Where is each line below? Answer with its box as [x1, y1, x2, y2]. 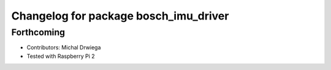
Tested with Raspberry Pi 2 [26, 52, 95, 60]
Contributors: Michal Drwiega [26, 44, 101, 51]
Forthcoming [11, 27, 66, 38]
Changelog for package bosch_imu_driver [11, 9, 229, 23]
